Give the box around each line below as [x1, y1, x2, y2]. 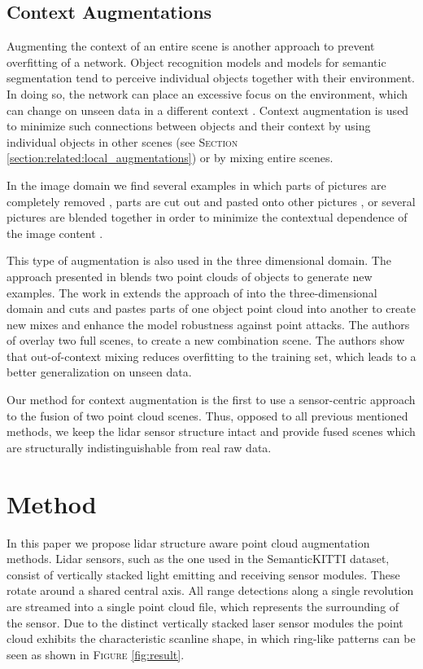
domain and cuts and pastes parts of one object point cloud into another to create [7, 300, 416, 317]
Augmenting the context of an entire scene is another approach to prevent [7, 37, 375, 55]
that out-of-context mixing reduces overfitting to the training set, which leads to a [7, 347, 416, 364]
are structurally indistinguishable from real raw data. [7, 438, 272, 456]
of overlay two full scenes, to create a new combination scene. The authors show [7, 332, 405, 349]
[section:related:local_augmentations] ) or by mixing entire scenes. [7, 149, 334, 166]
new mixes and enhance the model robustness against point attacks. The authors [7, 315, 410, 332]
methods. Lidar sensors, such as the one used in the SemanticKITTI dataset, [7, 550, 390, 567]
